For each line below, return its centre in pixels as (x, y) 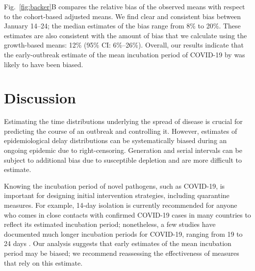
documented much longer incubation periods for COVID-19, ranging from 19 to (123, 234)
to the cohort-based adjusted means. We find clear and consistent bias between (123, 16)
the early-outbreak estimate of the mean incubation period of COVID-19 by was (125, 54)
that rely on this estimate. (43, 262)
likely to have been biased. (44, 64)
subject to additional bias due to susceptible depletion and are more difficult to (123, 160)
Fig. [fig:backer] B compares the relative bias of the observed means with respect (125, 6)
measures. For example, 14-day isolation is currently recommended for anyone (121, 205)
